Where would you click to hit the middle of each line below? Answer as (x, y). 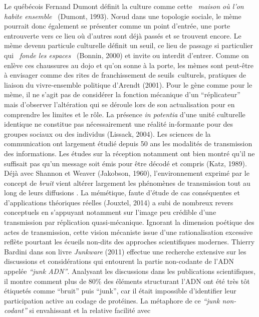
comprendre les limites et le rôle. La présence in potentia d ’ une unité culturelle (125, 114)
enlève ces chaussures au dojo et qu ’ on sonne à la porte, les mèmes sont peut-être (129, 65)
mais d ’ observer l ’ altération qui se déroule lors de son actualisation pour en (119, 104)
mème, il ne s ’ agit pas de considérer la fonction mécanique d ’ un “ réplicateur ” (122, 94)
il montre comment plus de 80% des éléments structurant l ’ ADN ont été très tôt (127, 281)
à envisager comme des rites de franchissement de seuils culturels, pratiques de (125, 75)
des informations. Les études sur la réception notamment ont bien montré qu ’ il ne (129, 153)
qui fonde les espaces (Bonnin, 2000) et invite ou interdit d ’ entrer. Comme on (126, 55)
